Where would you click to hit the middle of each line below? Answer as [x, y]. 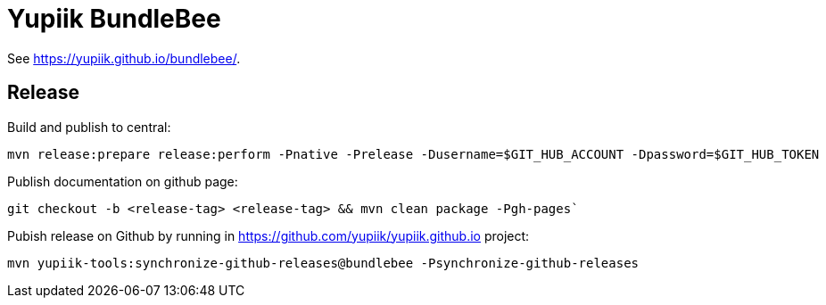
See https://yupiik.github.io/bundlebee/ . [124, 58]
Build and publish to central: [89, 127]
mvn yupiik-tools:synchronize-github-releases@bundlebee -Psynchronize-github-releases [323, 263]
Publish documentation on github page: [123, 181]
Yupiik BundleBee [114, 19]
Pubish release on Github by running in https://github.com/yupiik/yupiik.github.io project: [268, 235]
